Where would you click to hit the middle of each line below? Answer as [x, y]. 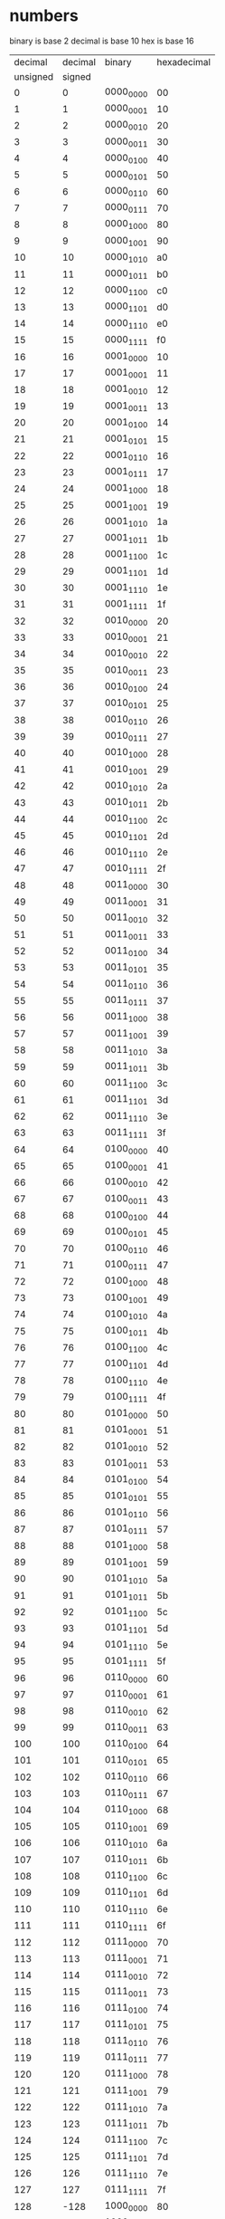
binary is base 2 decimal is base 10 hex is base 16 [102, 41]
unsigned [34, 76]
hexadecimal [183, 62]
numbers [44, 16]
